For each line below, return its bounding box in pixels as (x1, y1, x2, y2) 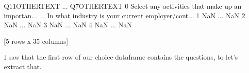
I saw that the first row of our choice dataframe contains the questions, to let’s (4, 52, 238, 62)
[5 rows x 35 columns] (4, 36, 68, 46)
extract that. (4, 61, 42, 71)
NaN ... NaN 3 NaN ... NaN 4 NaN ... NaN (4, 20, 132, 30)
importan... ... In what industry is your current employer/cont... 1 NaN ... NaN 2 (4, 10, 245, 20)
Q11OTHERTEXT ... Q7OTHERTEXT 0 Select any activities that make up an (4, 1, 242, 11)
